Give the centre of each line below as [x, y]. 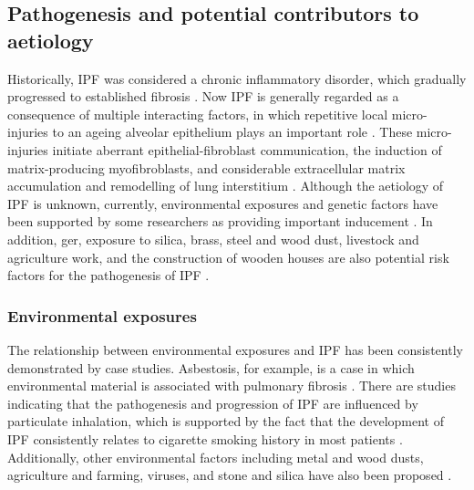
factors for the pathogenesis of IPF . [108, 275]
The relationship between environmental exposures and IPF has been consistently [235, 349]
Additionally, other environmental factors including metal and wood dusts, [216, 457]
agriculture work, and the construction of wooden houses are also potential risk [228, 257]
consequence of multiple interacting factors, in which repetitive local [198, 114]
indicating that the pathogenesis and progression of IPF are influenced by [213, 403]
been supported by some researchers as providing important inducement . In [220, 221]
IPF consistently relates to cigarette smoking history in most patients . [205, 438]
